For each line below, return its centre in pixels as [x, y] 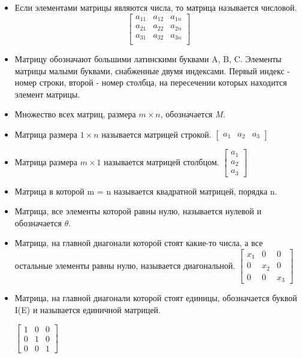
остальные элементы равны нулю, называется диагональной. [125, 265]
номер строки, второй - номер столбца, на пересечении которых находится [151, 82]
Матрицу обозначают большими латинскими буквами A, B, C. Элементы [148, 59]
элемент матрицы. [47, 94]
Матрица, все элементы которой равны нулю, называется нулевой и [138, 211]
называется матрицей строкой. [156, 134]
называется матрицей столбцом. [161, 161]
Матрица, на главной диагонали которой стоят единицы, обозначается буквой [156, 298]
